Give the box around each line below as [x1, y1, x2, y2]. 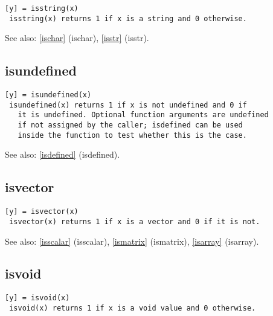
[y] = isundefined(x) [5, 91, 92, 100]
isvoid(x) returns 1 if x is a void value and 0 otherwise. [9, 303, 256, 312]
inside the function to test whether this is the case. [18, 131, 247, 140]
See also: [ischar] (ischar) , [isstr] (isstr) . [5, 31, 149, 44]
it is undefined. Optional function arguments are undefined [18, 111, 269, 120]
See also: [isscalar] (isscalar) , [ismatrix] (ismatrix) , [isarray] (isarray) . [5, 234, 259, 247]
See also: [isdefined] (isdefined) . [5, 148, 120, 161]
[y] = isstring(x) [5, 4, 79, 13]
